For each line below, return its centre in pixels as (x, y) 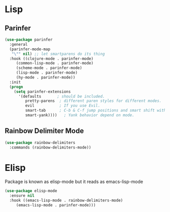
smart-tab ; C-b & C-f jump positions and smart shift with (96, 111)
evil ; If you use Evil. (63, 106)
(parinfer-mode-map (30, 49)
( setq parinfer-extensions (42, 92)
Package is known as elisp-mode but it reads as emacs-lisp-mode (74, 182)
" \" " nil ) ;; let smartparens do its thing (58, 54)
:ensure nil (22, 196)
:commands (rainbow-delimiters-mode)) (50, 147)
